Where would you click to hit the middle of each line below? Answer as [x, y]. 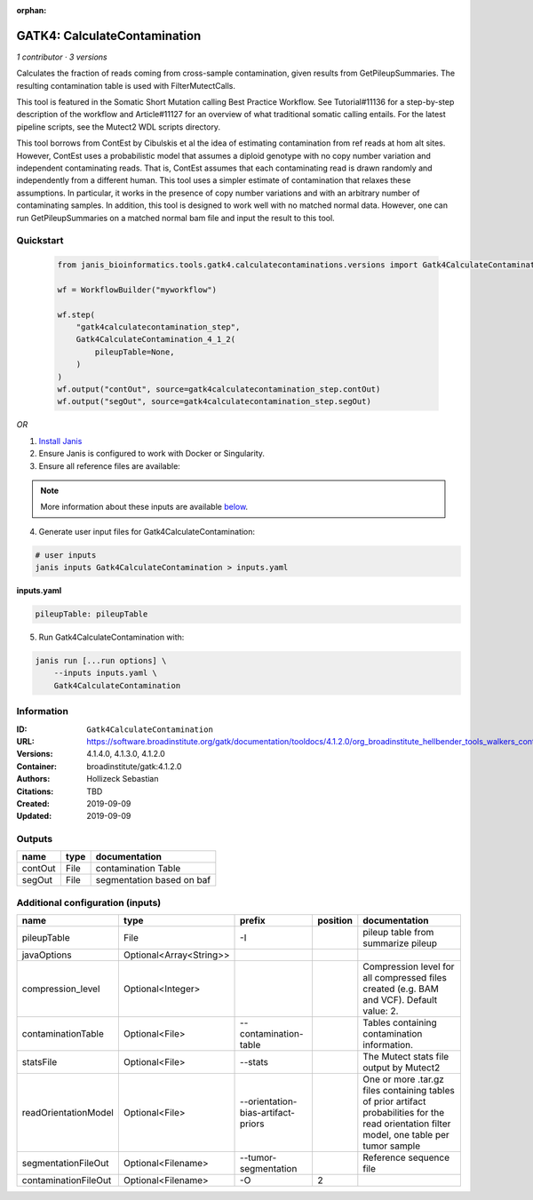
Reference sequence [406, 1157]
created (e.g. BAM [401, 989]
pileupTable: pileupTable [91, 614]
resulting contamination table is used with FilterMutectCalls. [126, 85]
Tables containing [400, 1023]
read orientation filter [407, 1124]
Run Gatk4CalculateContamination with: [111, 637]
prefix [253, 921]
